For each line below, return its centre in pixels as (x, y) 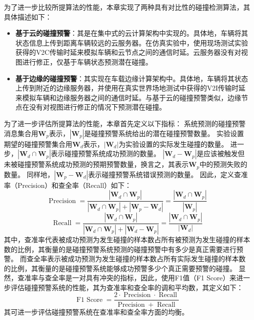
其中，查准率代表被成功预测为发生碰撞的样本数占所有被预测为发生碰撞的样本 (127, 239)
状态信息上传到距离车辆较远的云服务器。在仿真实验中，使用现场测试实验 (132, 42)
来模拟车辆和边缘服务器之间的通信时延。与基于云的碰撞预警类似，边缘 (128, 97)
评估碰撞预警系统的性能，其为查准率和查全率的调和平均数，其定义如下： (127, 287)
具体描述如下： (28, 16)
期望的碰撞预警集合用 (38, 144)
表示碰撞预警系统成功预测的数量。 (106, 153)
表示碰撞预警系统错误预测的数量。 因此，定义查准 (168, 174)
